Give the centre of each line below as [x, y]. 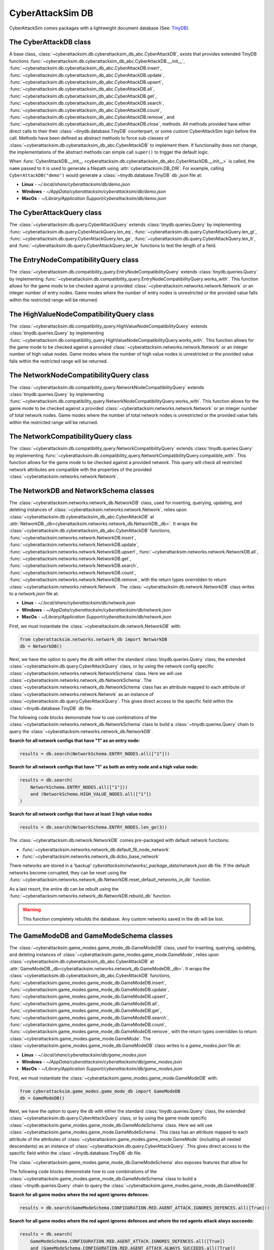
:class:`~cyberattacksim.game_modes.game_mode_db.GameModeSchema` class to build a [103, 1178]
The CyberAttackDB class [50, 42]
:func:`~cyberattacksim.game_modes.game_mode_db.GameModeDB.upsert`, [89, 996]
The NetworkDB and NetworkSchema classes [82, 491]
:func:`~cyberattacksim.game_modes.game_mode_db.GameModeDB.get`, [85, 1010]
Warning [32, 909]
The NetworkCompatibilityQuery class [71, 437]
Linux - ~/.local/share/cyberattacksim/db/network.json [79, 603]
